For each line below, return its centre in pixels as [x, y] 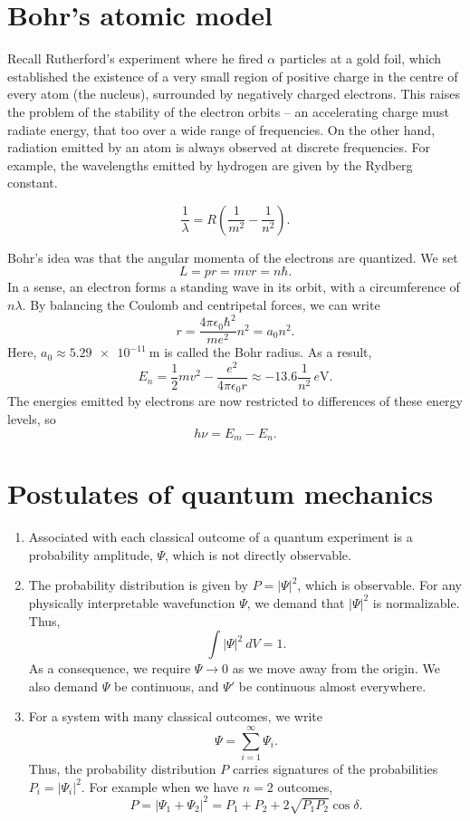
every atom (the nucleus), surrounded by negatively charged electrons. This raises [234, 94]
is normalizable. [416, 602]
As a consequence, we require [110, 668]
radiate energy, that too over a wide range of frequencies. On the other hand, [221, 129]
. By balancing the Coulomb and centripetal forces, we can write [201, 305]
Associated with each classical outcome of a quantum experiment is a [221, 537]
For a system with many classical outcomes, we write [175, 716]
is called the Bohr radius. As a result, [268, 352]
